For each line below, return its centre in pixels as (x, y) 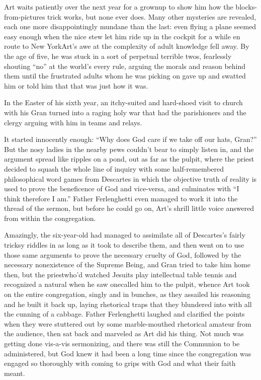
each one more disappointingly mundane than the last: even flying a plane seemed (130, 26)
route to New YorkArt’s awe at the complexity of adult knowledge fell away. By (127, 46)
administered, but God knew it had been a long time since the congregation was (128, 353)
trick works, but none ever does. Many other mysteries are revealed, (152, 16)
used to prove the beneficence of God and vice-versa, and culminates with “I (122, 188)
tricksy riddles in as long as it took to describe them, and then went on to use (124, 245)
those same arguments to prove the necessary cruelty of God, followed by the (123, 254)
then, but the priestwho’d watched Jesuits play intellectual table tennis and (120, 274)
